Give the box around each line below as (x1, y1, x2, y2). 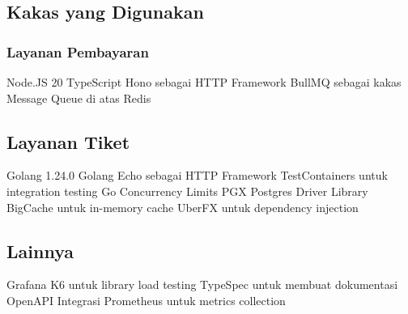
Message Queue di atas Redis (6, 89, 151, 106)
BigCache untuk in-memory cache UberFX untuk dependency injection (6, 198, 359, 215)
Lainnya (6, 238, 74, 263)
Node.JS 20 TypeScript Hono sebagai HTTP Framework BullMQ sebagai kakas (6, 74, 402, 90)
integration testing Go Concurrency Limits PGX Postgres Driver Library (6, 182, 368, 199)
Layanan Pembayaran (6, 41, 149, 62)
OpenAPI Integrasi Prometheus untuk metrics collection (6, 291, 286, 308)
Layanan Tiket (6, 129, 130, 154)
